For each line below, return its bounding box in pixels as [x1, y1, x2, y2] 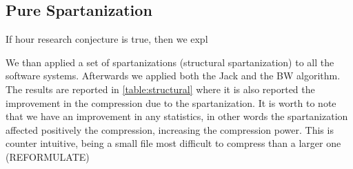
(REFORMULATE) [6, 149, 90, 163]
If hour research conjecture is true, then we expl [6, 32, 208, 46]
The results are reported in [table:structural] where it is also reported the [6, 81, 315, 96]
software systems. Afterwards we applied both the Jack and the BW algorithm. [6, 68, 341, 83]
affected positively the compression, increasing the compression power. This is [6, 122, 334, 137]
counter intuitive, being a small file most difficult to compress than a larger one [6, 136, 341, 150]
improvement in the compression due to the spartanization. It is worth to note [6, 95, 336, 110]
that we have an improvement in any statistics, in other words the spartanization [6, 109, 348, 123]
